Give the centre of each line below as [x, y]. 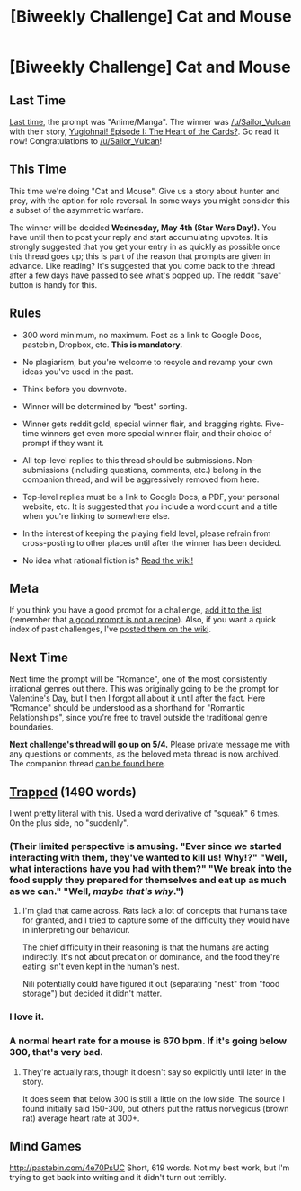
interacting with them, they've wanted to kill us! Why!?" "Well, [148, 857]
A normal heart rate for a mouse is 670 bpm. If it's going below [148, 1041]
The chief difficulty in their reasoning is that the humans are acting [146, 947]
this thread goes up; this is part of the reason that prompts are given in [140, 256]
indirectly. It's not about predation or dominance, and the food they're [151, 957]
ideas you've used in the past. [78, 372]
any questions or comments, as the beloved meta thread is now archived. [145, 754]
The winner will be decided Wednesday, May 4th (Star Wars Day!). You [143, 228]
